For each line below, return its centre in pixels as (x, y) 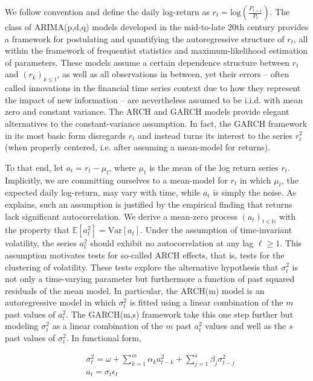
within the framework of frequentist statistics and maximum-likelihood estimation (156, 50)
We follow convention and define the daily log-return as (107, 11)
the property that (37, 230)
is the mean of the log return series (214, 167)
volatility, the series (41, 243)
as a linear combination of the (108, 326)
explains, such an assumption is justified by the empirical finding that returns (149, 204)
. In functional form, (104, 338)
